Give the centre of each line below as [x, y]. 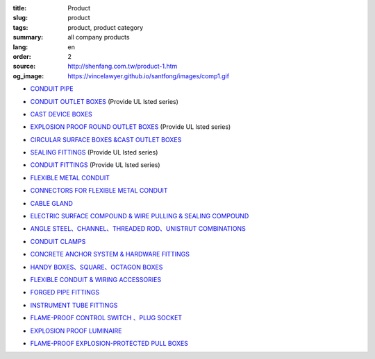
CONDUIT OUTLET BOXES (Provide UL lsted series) [104, 101]
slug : [20, 18]
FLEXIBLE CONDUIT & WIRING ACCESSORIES [96, 279]
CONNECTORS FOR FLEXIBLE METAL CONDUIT [99, 191]
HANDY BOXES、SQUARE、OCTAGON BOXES [97, 267]
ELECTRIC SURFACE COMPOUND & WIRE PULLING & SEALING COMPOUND [140, 216]
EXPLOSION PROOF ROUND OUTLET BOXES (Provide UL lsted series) [131, 127]
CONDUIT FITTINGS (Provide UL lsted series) [95, 165]
